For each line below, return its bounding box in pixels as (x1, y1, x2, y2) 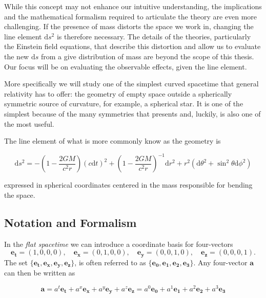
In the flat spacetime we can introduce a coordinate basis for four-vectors (4, 238, 233, 249)
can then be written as (4, 267, 75, 278)
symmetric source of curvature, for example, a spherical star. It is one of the (4, 98, 243, 109)
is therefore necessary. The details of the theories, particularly (56, 31, 251, 41)
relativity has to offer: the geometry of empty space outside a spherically (4, 88, 232, 99)
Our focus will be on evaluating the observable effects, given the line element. (4, 61, 247, 72)
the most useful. (4, 118, 54, 129)
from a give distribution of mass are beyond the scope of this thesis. (40, 51, 254, 61)
